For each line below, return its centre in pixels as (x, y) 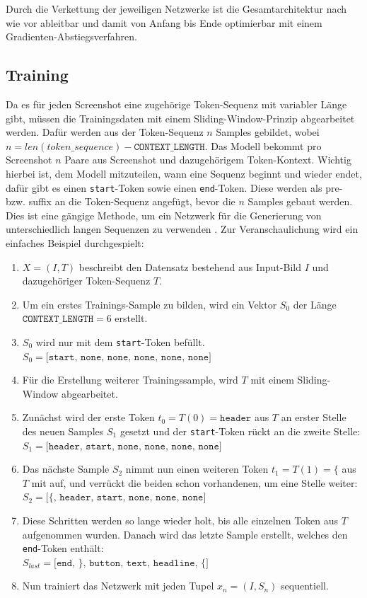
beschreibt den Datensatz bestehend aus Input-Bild (190, 266)
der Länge (315, 304)
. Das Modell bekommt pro (263, 145)
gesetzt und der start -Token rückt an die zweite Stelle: (240, 431)
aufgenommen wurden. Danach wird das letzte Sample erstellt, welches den (185, 534)
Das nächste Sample (66, 469)
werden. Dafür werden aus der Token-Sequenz (105, 132)
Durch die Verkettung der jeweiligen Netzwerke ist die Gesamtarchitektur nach (176, 8)
